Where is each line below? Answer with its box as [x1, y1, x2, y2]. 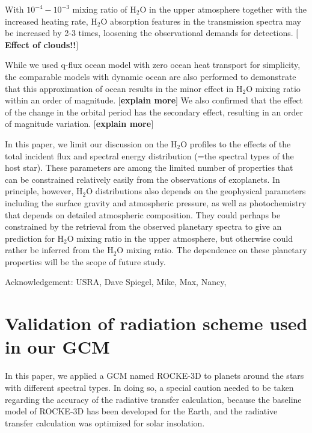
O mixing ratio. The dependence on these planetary [117, 244, 307, 256]
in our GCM [5, 334, 110, 359]
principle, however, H [5, 185, 83, 197]
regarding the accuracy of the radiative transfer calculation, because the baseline [5, 393, 302, 405]
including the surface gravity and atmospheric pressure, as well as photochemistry [5, 196, 307, 209]
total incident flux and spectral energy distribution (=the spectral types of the [5, 149, 294, 162]
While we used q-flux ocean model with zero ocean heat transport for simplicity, [5, 58, 301, 71]
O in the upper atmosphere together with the [139, 3, 307, 15]
